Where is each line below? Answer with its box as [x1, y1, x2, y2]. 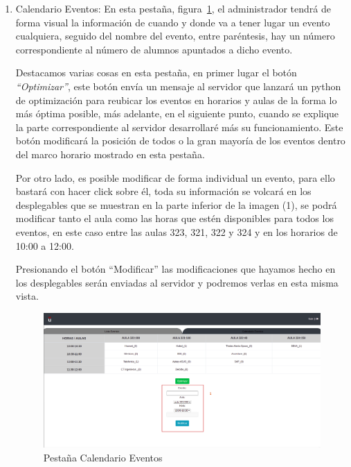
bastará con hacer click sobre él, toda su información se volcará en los [15, 184, 312, 198]
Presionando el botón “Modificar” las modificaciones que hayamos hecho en [15, 262, 336, 276]
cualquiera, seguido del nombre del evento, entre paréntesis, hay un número [15, 28, 335, 43]
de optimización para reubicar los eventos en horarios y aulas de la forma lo [15, 92, 337, 107]
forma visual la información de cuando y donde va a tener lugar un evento [15, 15, 330, 29]
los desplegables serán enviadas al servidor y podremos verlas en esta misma [15, 275, 339, 289]
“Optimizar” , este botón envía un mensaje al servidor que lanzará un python [15, 78, 341, 93]
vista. [15, 289, 39, 303]
